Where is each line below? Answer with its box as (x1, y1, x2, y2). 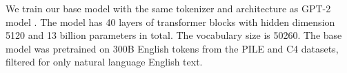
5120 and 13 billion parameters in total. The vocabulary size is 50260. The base (6, 28, 342, 42)
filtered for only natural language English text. (6, 55, 203, 69)
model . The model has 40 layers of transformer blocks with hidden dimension (6, 14, 335, 29)
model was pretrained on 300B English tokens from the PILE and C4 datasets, (6, 41, 339, 55)
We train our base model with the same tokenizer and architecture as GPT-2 (6, 1, 331, 15)
